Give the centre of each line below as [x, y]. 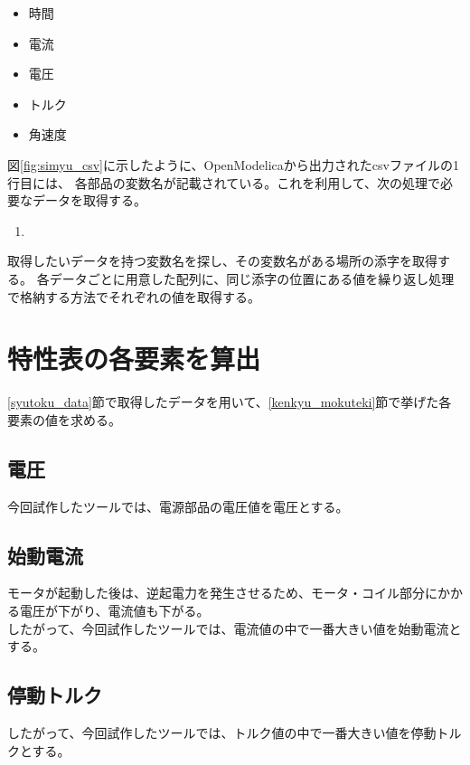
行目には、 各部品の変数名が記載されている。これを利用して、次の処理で [224, 182]
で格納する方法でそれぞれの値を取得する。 [134, 296]
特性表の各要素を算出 [134, 359]
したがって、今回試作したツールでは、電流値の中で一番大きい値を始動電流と [235, 628]
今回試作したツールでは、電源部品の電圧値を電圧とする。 [178, 506]
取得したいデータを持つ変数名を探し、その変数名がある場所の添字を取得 [222, 261]
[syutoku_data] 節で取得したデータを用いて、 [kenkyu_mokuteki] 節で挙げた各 [230, 402]
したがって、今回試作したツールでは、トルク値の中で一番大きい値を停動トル [235, 733]
